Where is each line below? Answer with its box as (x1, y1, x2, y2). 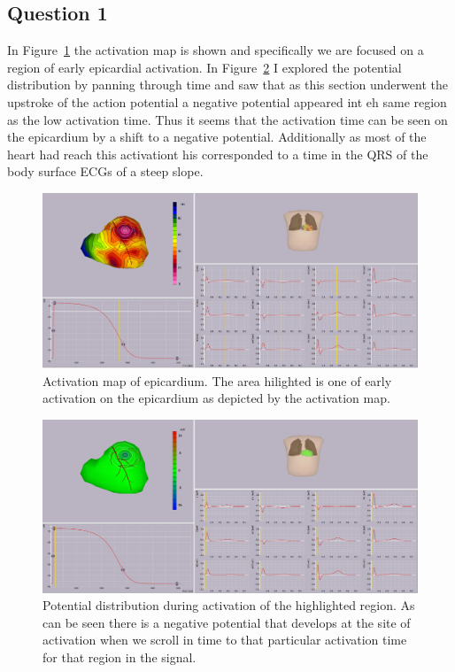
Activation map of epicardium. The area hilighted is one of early (42, 371, 392, 390)
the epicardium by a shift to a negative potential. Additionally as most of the (7, 127, 427, 146)
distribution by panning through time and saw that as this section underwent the (7, 75, 448, 94)
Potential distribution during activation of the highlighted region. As (42, 596, 415, 614)
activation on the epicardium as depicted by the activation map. (42, 389, 390, 407)
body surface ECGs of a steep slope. (7, 162, 204, 181)
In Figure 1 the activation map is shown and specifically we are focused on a (7, 41, 424, 59)
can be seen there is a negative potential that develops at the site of (42, 613, 411, 631)
